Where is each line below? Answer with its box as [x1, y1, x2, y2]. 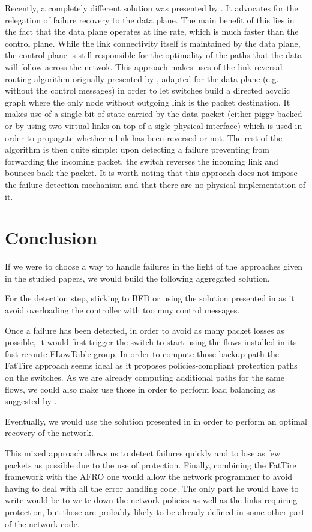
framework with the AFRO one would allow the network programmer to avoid [5, 470, 292, 483]
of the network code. [5, 517, 80, 530]
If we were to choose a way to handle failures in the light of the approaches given [5, 260, 303, 273]
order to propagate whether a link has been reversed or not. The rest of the [5, 131, 283, 144]
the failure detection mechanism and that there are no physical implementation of [5, 178, 306, 190]
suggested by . [5, 394, 57, 407]
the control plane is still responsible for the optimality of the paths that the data [5, 49, 302, 61]
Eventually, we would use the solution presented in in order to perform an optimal [5, 414, 307, 427]
